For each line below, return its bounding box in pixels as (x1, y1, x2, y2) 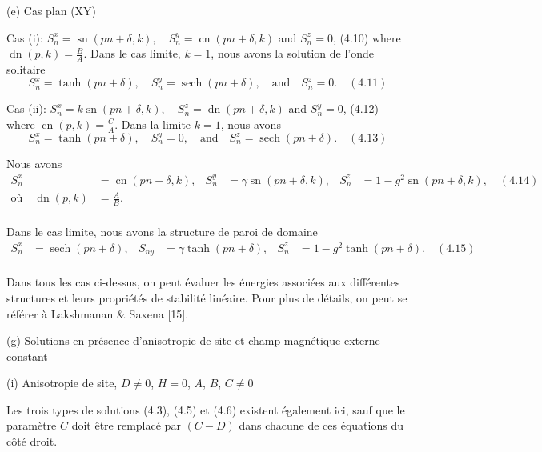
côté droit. (6, 433, 58, 450)
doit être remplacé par (71, 417, 181, 434)
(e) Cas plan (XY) (6, 2, 97, 18)
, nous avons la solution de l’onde (211, 45, 374, 62)
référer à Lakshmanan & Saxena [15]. (6, 305, 189, 322)
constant (6, 347, 48, 364)
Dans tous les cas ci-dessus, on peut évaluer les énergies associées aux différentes (6, 274, 400, 290)
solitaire (6, 61, 46, 78)
